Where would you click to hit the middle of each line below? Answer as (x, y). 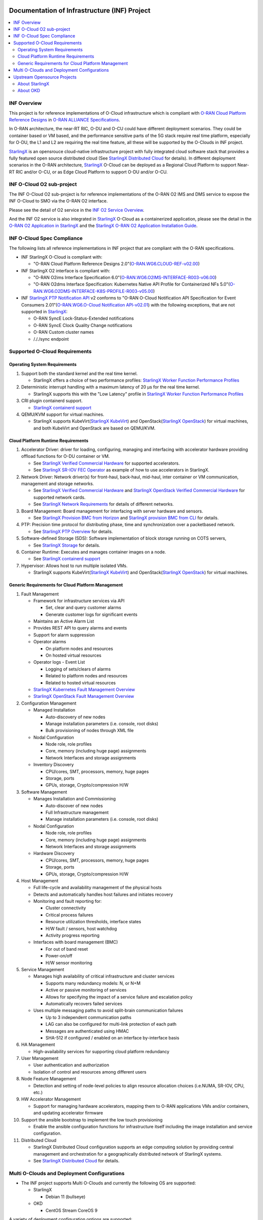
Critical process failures (69, 915)
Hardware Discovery (54, 854)
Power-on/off (59, 956)
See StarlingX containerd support (67, 559)
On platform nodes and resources (79, 649)
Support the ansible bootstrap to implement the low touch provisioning (92, 1119)
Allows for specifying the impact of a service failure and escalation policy (119, 997)
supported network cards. (59, 497)
